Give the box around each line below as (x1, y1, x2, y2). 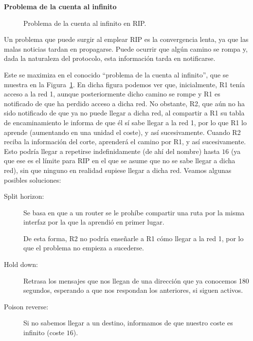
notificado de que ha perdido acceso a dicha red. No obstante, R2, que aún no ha (4, 98, 245, 108)
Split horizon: (4, 191, 44, 201)
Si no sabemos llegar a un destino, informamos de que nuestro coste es (23, 318, 233, 328)
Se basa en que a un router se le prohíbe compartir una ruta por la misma (23, 207, 245, 217)
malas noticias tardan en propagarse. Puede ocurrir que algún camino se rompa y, (4, 43, 248, 54)
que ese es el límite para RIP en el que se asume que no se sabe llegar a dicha (4, 155, 235, 166)
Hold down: (4, 259, 38, 269)
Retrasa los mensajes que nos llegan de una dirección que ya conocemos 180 (23, 275, 249, 285)
